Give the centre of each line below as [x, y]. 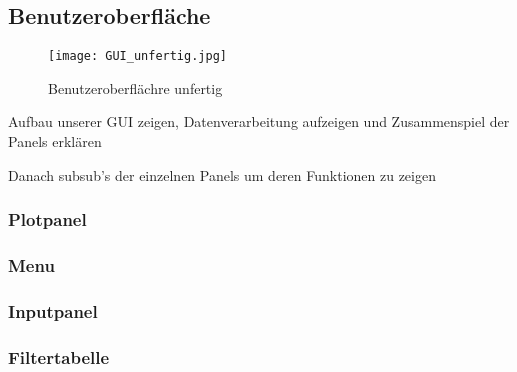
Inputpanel [53, 310]
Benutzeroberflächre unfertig [135, 87]
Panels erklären [55, 141]
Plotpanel [47, 219]
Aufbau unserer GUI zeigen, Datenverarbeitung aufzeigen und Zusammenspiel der [259, 121]
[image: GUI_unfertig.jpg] [137, 56]
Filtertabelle [59, 356]
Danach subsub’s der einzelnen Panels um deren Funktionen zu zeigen [222, 174]
